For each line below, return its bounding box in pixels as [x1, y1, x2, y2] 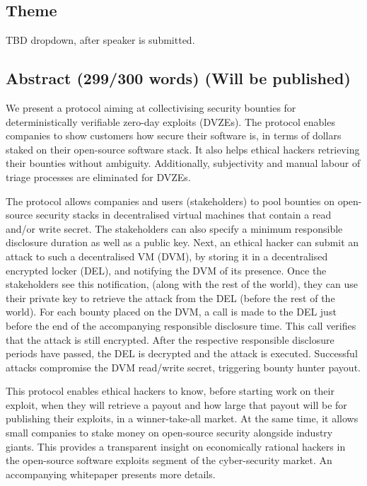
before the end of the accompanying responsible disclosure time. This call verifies [6, 318, 356, 332]
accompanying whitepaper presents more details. [6, 466, 216, 481]
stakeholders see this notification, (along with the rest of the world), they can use [6, 277, 358, 291]
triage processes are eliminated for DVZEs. [6, 169, 191, 184]
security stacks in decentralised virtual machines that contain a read [35, 207, 332, 222]
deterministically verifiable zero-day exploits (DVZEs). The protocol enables [6, 114, 335, 129]
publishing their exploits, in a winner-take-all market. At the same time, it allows [6, 411, 359, 426]
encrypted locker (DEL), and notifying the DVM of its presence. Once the [6, 262, 327, 277]
